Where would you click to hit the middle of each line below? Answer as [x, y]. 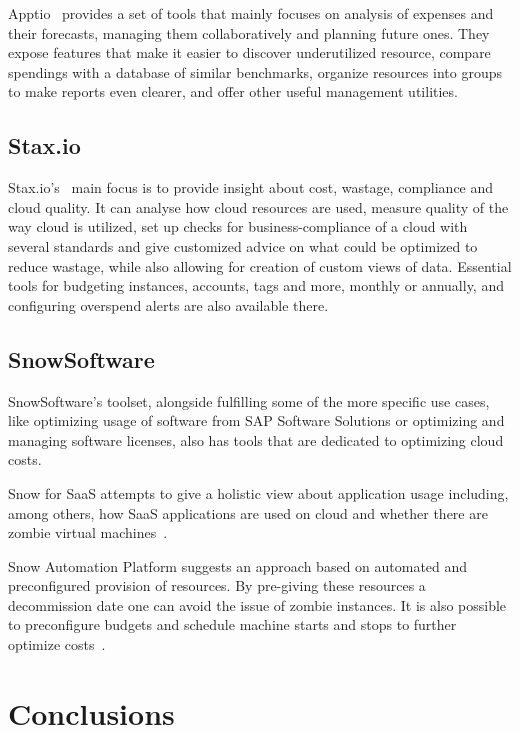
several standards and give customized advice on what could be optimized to [243, 245]
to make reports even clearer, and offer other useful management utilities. [233, 91]
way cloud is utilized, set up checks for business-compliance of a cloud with [238, 226]
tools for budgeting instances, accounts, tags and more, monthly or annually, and [256, 285]
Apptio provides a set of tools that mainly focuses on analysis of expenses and [251, 13]
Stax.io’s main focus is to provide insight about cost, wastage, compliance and [251, 187]
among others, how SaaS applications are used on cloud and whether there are [248, 512]
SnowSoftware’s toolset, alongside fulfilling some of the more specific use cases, [249, 400]
